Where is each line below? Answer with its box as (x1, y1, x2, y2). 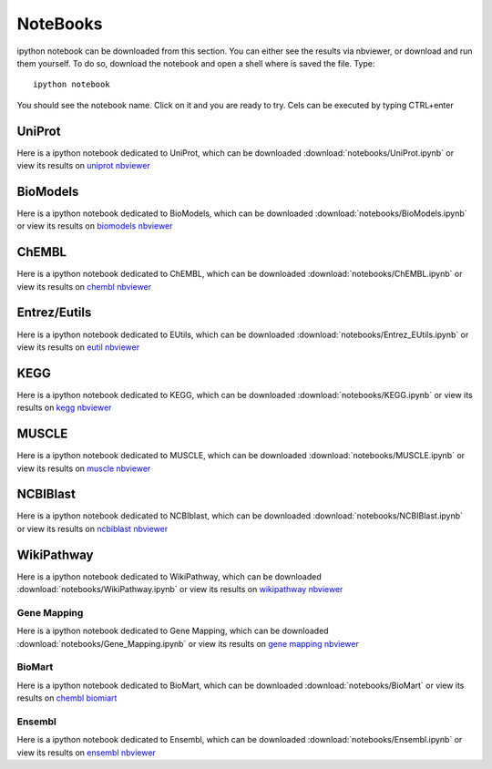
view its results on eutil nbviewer (16, 342, 140, 353)
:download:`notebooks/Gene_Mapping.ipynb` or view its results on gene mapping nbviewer (16, 638, 359, 649)
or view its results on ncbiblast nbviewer (16, 523, 169, 534)
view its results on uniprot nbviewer (16, 160, 150, 171)
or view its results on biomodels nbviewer (16, 220, 173, 231)
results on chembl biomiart (16, 692, 118, 703)
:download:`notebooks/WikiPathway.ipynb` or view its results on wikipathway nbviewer (16, 584, 343, 595)
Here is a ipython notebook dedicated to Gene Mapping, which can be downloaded (16, 625, 329, 637)
